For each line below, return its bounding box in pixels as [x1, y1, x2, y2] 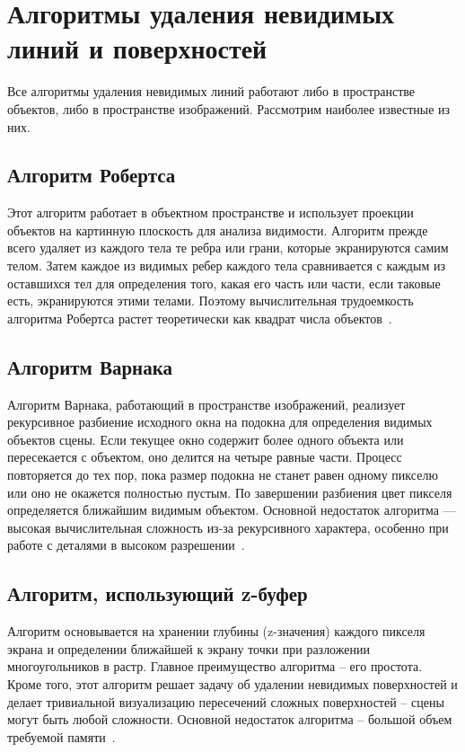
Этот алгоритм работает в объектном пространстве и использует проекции [7, 203, 414, 222]
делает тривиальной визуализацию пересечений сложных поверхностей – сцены [7, 692, 444, 711]
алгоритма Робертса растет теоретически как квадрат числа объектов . [7, 308, 392, 327]
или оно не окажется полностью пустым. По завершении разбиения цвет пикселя [7, 482, 452, 501]
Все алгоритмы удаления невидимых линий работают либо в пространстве [7, 82, 416, 101]
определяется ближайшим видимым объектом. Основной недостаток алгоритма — [7, 500, 456, 519]
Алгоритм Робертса [7, 161, 176, 189]
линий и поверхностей [7, 30, 268, 66]
